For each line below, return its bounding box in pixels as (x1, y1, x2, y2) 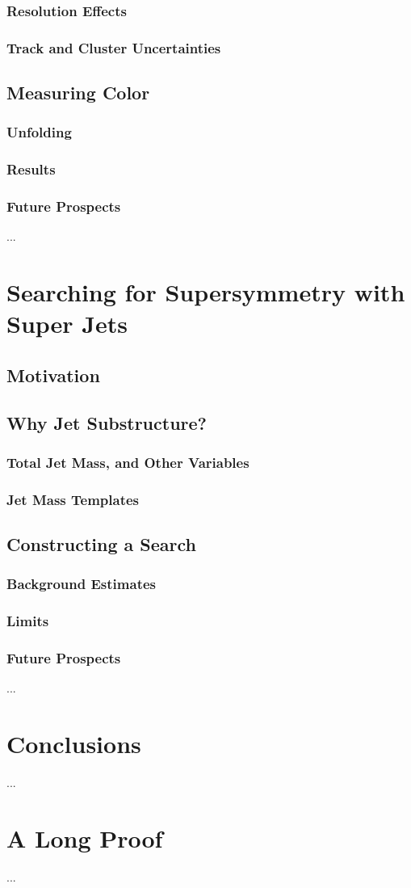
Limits (6, 611, 49, 631)
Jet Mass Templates (6, 489, 140, 509)
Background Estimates (6, 574, 156, 594)
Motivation (6, 362, 100, 387)
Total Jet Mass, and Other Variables (6, 452, 250, 473)
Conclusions (6, 727, 141, 760)
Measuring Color (6, 80, 150, 105)
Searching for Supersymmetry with (6, 276, 405, 309)
